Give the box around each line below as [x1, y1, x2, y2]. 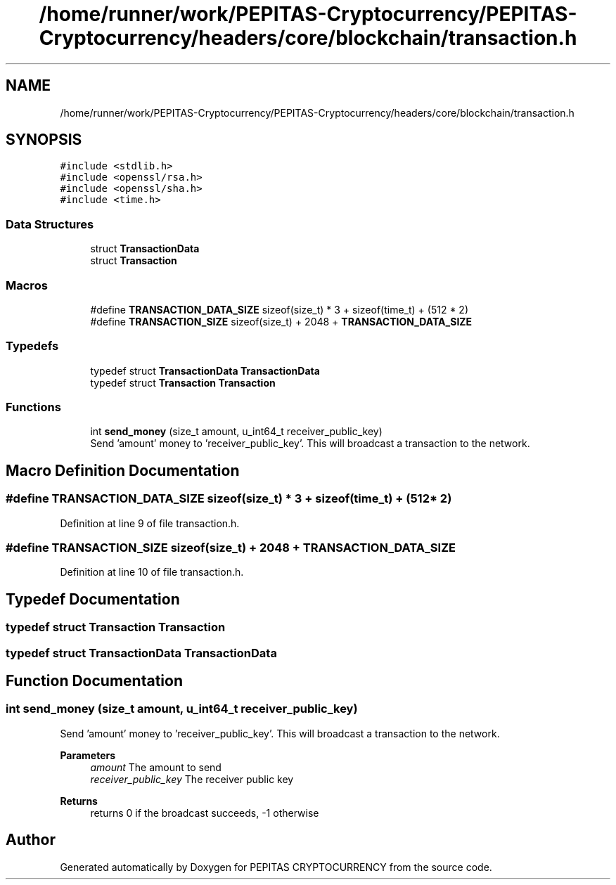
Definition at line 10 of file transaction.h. [60, 566, 244, 579]
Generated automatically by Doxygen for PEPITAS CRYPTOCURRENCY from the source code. [60, 860, 492, 873]
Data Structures [6, 217, 94, 231]
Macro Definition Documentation [6, 461, 240, 479]
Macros [6, 278, 48, 292]
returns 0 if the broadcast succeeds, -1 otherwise [90, 806, 319, 819]
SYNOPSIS [6, 131, 82, 149]
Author [6, 831, 56, 849]
